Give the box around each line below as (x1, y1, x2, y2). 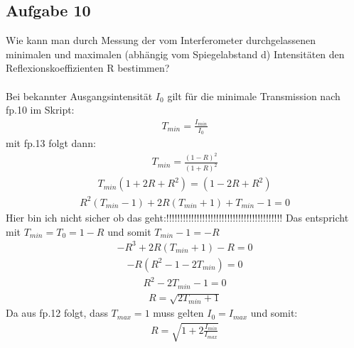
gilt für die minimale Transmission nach (167, 88, 340, 103)
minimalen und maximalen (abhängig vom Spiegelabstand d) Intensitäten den (6, 46, 345, 61)
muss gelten (153, 305, 204, 320)
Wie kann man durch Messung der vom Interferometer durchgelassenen (6, 33, 316, 48)
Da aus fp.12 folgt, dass (6, 305, 108, 320)
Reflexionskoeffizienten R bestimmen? (6, 60, 170, 75)
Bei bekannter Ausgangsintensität (6, 88, 153, 103)
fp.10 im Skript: (6, 102, 75, 117)
